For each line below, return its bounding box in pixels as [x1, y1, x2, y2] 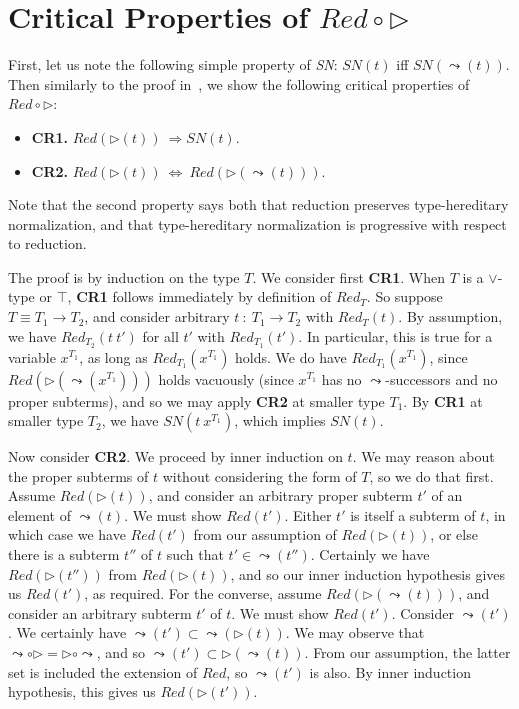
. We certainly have [8, 622, 127, 643]
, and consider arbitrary [84, 306, 230, 327]
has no [321, 368, 362, 389]
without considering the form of [162, 465, 357, 486]
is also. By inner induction [309, 661, 471, 682]
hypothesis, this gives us [8, 681, 156, 702]
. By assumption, [398, 306, 503, 327]
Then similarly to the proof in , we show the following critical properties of [8, 73, 470, 94]
